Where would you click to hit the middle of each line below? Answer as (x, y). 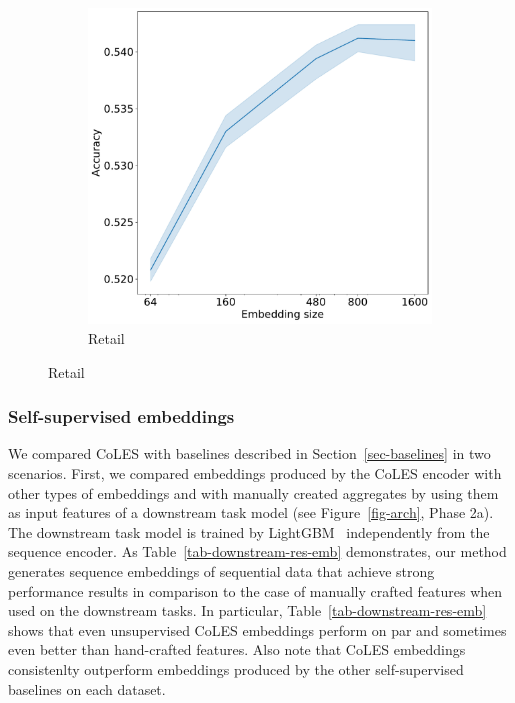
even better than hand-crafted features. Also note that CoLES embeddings (237, 649)
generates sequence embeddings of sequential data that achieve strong (221, 571)
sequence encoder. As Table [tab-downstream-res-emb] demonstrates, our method (257, 551)
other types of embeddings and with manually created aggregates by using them (253, 492)
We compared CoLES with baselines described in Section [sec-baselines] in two (249, 453)
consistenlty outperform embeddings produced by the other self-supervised (236, 668)
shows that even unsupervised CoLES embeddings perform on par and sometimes (257, 629)
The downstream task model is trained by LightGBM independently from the (249, 531)
